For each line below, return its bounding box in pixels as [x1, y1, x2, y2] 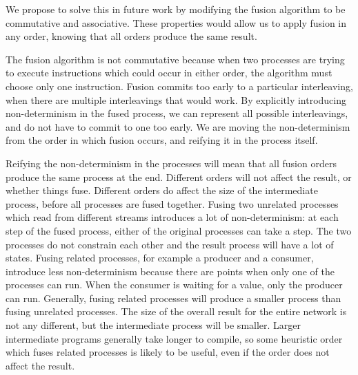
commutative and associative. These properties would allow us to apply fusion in [6, 15, 347, 30]
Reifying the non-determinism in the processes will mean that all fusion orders [6, 156, 337, 170]
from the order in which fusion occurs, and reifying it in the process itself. [6, 133, 318, 147]
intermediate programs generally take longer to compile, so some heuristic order [6, 331, 343, 345]
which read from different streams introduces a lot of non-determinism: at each [6, 210, 339, 224]
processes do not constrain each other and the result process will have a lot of [6, 237, 334, 251]
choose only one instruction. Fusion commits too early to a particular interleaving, [6, 78, 353, 93]
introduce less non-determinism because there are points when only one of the [6, 264, 335, 278]
